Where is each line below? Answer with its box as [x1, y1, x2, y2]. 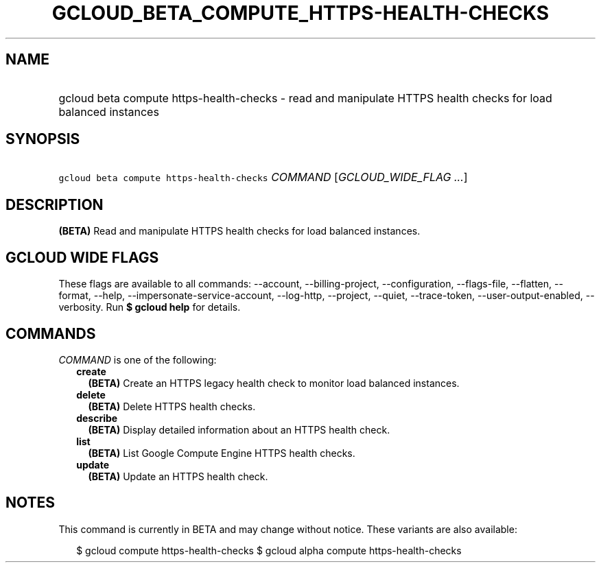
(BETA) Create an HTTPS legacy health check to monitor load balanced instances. [88, 377, 460, 389]
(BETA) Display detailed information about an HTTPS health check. [88, 423, 390, 436]
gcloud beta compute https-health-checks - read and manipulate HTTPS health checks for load [58, 91, 552, 105]
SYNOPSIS [5, 130, 80, 148]
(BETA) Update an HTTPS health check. [88, 470, 268, 482]
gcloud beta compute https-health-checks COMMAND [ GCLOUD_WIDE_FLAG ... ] [58, 170, 468, 185]
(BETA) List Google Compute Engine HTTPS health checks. [88, 447, 355, 459]
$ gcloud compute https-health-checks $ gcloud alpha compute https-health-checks [76, 544, 462, 556]
